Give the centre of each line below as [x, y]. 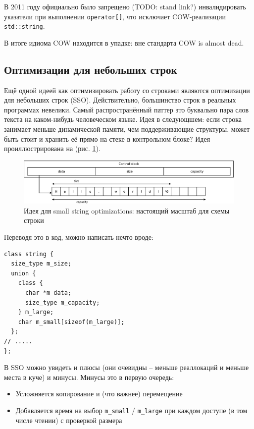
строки [34, 220]
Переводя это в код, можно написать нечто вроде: [79, 237]
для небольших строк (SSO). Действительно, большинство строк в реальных [120, 100]
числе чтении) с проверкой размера [69, 420]
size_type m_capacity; [62, 302]
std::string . [25, 26]
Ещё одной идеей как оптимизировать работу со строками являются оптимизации [127, 90]
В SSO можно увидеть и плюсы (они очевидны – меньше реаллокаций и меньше [127, 367]
